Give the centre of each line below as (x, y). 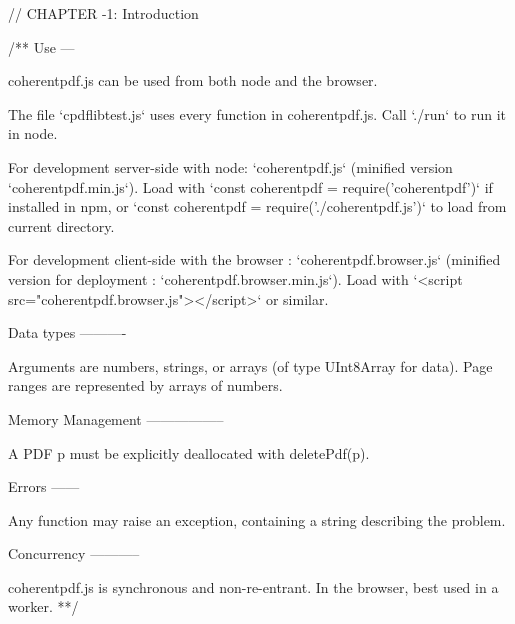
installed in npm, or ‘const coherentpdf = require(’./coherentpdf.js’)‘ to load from (257, 206)
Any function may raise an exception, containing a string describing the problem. (257, 519)
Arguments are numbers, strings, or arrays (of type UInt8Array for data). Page (250, 365)
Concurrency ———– (74, 553)
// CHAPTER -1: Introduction (103, 13)
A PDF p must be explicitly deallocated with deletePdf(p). (189, 452)
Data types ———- (67, 332)
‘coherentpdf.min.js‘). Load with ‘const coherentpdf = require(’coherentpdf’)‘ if (250, 186)
